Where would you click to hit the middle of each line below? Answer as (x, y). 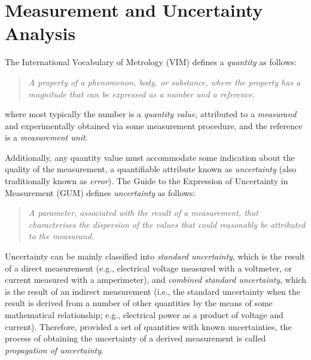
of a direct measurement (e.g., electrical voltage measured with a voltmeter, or (149, 268)
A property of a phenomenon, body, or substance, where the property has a (164, 82)
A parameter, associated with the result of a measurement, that (143, 213)
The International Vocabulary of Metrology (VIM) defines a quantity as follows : (151, 62)
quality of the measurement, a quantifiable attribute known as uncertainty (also (151, 169)
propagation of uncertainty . (54, 350)
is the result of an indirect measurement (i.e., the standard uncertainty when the (153, 291)
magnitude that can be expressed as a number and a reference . (141, 94)
